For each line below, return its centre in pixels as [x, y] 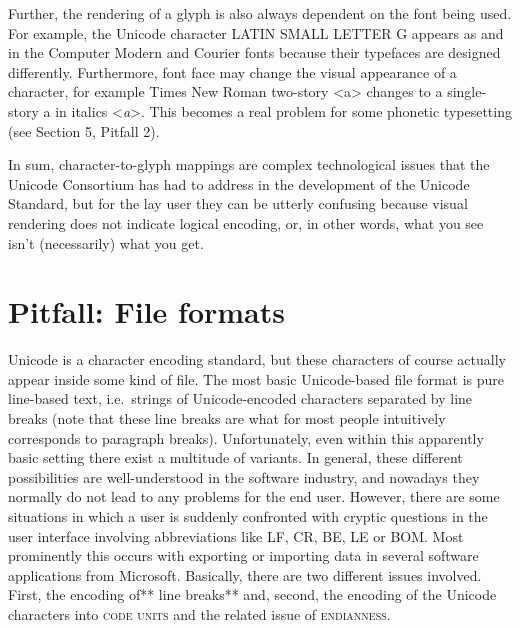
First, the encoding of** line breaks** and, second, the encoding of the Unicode [252, 594]
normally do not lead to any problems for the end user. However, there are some [254, 496]
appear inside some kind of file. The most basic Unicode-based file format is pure [256, 378]
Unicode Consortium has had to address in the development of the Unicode [239, 183]
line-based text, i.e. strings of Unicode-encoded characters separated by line [240, 398]
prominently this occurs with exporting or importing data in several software [243, 555]
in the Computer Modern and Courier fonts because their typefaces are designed [254, 52]
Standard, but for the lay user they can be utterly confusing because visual [238, 203]
